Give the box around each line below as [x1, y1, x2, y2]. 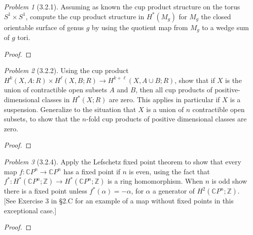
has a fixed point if [63, 166, 120, 176]
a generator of [152, 186, 195, 196]
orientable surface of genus [4, 22, 84, 32]
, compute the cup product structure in [26, 11, 145, 21]
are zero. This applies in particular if [108, 94, 220, 105]
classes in [42, 94, 70, 105]
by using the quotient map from [92, 22, 188, 32]
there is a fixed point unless [4, 186, 87, 196]
